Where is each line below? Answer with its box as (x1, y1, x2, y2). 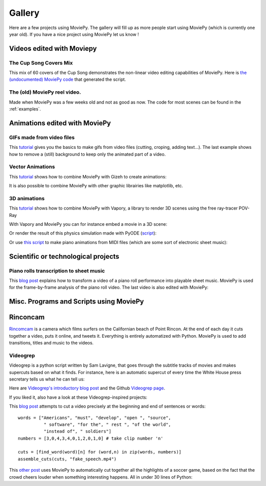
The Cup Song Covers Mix (9, 59, 73, 66)
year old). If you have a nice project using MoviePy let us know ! (9, 31, 139, 37)
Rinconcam (9, 313, 45, 321)
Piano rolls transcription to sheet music (9, 267, 105, 274)
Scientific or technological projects (9, 252, 120, 261)
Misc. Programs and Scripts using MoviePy (9, 297, 144, 306)
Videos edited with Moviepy (9, 44, 97, 53)
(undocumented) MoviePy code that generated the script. (9, 76, 126, 82)
